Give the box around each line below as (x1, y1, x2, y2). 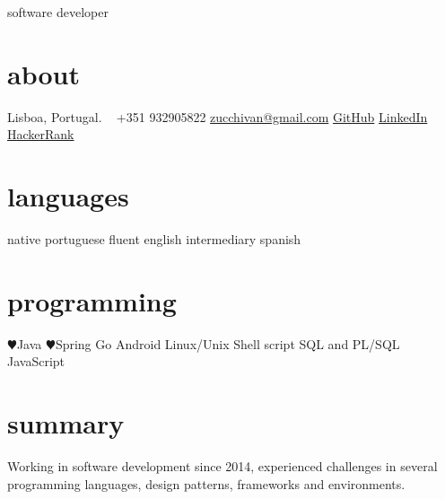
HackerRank (7, 125, 74, 144)
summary (7, 405, 125, 442)
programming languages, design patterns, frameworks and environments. (7, 474, 406, 493)
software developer (7, 3, 109, 21)
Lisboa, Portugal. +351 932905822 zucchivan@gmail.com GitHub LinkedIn (7, 107, 428, 126)
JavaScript (7, 352, 65, 371)
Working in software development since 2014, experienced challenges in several (7, 457, 438, 476)
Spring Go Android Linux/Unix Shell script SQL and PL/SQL (55, 334, 400, 353)
